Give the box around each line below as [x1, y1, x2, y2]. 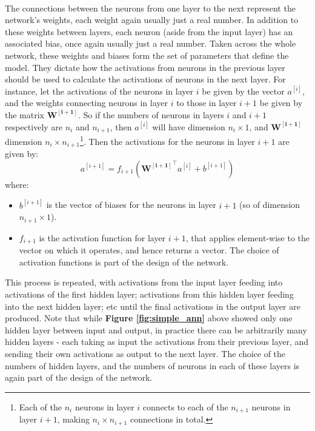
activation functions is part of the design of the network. [19, 255, 229, 268]
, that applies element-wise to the [185, 231, 310, 244]
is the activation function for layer [39, 231, 166, 244]
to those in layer [176, 96, 237, 109]
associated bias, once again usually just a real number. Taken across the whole [5, 37, 296, 50]
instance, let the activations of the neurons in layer [5, 84, 194, 97]
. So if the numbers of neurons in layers [78, 108, 224, 121]
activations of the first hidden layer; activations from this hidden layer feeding [5, 288, 294, 300]
